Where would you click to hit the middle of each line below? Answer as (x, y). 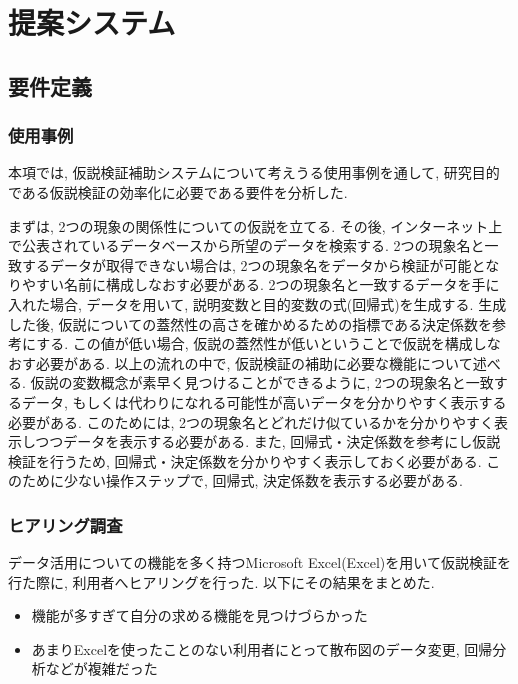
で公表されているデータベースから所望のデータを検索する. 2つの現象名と (246, 245)
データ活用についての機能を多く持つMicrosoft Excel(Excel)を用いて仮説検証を (259, 562)
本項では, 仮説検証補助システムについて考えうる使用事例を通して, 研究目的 (254, 172)
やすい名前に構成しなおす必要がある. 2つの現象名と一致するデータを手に (260, 284)
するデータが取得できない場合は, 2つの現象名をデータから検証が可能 (246, 264)
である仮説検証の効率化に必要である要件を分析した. (178, 191)
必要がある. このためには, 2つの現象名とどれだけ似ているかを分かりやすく (251, 421)
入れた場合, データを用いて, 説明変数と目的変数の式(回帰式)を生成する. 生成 (257, 303)
